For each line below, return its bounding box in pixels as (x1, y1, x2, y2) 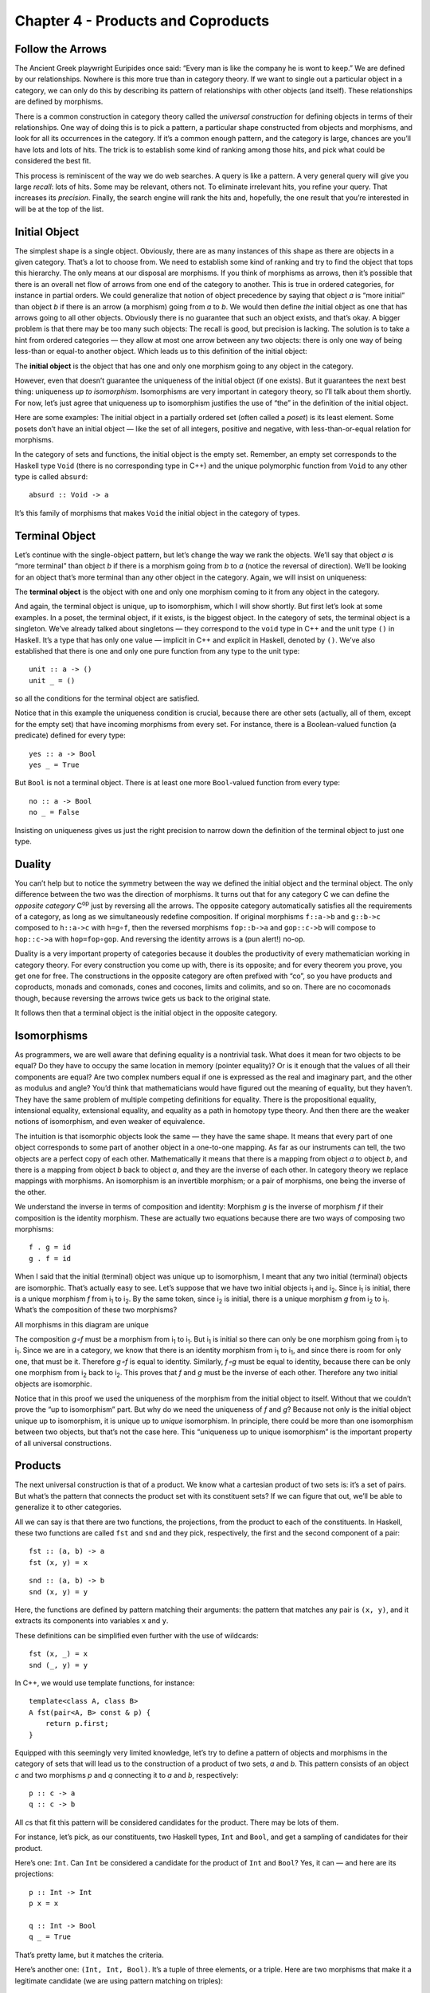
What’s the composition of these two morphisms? (14, 1305, 178, 1315)
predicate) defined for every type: (14, 730, 127, 741)
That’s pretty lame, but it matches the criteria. (14, 1950, 164, 1960)
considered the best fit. (14, 156, 92, 166)
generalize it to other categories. (14, 1503, 122, 1512)
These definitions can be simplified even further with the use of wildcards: (14, 1630, 259, 1640)
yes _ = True (29, 761, 80, 769)
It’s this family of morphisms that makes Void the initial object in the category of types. (14, 508, 300, 517)
